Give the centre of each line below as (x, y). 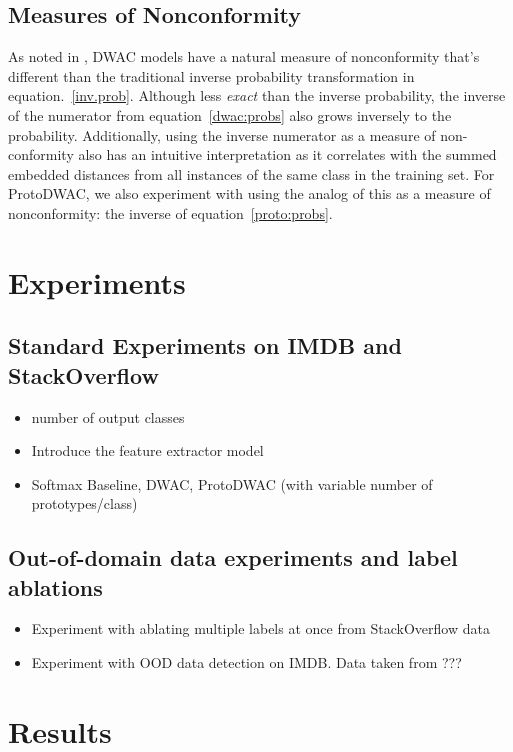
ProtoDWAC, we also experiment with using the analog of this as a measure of (249, 193)
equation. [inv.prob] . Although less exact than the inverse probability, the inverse (257, 95)
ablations (55, 586)
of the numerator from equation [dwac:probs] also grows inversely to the (230, 114)
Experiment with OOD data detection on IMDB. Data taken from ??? (246, 662)
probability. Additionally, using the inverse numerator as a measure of (222, 134)
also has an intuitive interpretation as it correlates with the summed (287, 154)
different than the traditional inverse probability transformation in (211, 75)
